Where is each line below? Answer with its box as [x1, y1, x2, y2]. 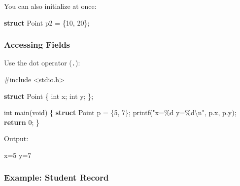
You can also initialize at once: [4, 1, 97, 11]
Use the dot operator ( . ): [4, 58, 80, 68]
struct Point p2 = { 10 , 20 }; [4, 17, 90, 28]
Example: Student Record [4, 171, 109, 183]
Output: [4, 133, 29, 144]
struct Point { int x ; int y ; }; [4, 91, 94, 101]
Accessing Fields [4, 38, 70, 51]
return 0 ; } [4, 117, 40, 127]
